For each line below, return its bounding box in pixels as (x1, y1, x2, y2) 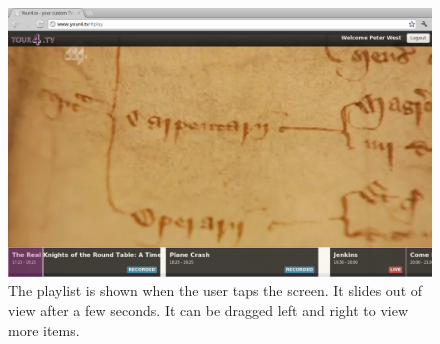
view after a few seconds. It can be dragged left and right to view (8, 299, 409, 320)
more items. (8, 319, 80, 340)
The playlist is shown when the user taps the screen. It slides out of (8, 280, 423, 301)
